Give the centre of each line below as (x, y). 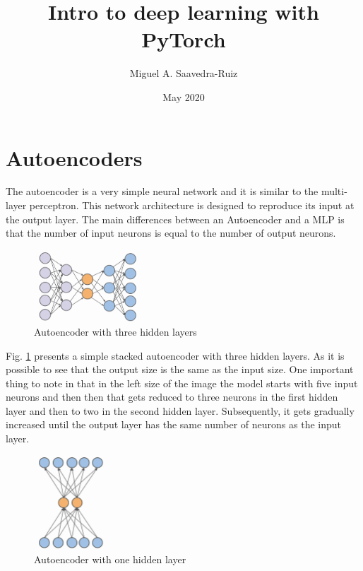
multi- (334, 191)
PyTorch (184, 39)
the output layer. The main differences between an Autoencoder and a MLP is (175, 219)
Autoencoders (74, 157)
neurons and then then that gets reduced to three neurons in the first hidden (172, 397)
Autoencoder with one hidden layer (110, 559)
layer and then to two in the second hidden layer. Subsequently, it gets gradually (180, 410)
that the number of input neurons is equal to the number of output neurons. (171, 233)
